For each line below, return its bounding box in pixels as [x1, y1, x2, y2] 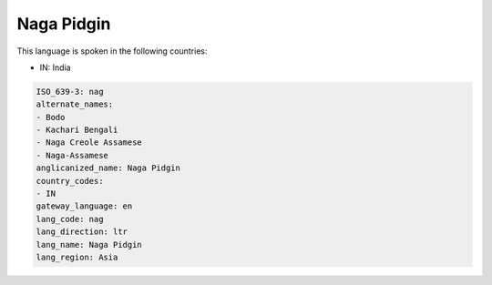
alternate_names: [36, 99, 114, 109]
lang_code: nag [36, 214, 104, 224]
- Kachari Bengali [36, 125, 118, 136]
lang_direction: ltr [36, 227, 128, 237]
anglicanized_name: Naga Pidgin [36, 163, 181, 173]
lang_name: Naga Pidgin [36, 239, 143, 249]
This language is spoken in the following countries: [16, 46, 208, 56]
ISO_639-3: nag [36, 87, 104, 97]
